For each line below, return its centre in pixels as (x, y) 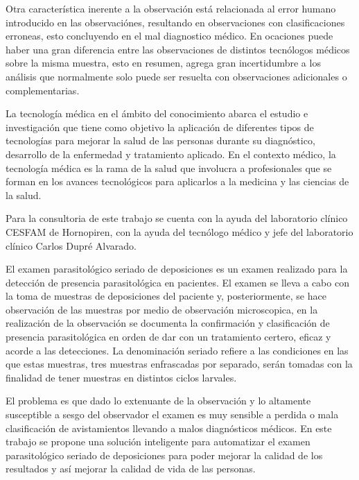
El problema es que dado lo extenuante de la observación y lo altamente (158, 401)
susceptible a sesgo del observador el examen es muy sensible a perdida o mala (172, 414)
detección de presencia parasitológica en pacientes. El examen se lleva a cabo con (177, 282)
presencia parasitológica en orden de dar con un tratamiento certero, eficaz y (168, 337)
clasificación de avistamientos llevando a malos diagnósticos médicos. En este (169, 428)
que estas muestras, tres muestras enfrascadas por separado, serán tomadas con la (179, 364)
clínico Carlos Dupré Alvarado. (71, 245)
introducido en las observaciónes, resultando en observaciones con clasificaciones (175, 22)
